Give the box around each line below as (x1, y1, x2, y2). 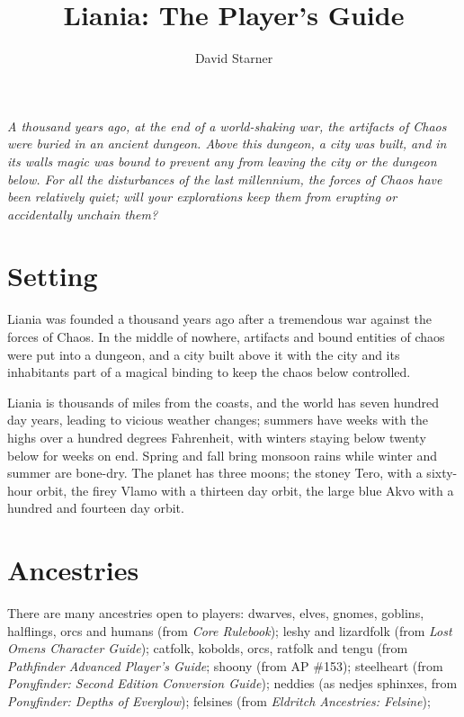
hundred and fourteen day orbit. (7, 498, 184, 517)
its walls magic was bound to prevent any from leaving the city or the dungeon (7, 151, 437, 170)
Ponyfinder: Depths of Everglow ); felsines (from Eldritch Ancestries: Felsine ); (7, 692, 431, 711)
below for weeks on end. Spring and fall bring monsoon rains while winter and (7, 445, 438, 464)
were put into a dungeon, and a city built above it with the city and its (7, 345, 400, 363)
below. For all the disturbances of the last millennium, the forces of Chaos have (7, 169, 442, 188)
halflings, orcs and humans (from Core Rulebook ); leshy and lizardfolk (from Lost (7, 621, 452, 640)
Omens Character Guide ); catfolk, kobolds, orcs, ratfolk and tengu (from (7, 639, 408, 658)
